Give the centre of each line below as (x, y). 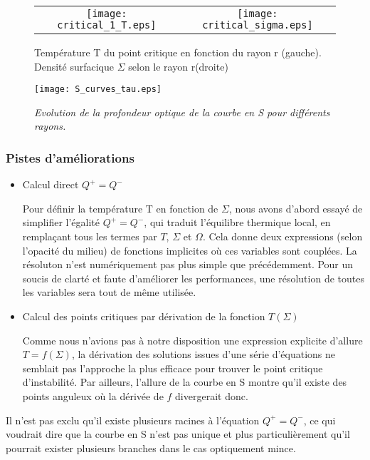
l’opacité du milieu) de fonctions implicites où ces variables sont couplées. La (190, 250)
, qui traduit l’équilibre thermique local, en (237, 222)
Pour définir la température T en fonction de (120, 208)
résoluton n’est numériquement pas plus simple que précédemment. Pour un (188, 264)
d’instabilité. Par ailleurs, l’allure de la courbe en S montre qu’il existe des (185, 382)
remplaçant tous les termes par (90, 236)
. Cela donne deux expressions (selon (282, 236)
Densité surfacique (74, 66)
